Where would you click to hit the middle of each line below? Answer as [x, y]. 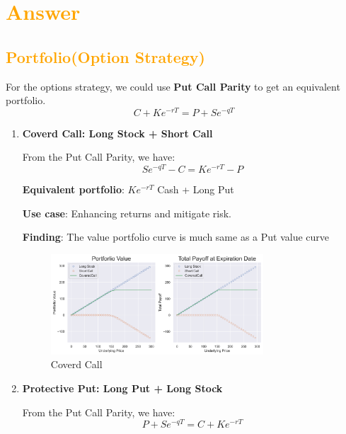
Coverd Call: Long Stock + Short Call [117, 133]
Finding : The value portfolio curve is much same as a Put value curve [176, 237]
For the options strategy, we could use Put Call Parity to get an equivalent [173, 86]
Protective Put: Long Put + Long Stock [122, 388]
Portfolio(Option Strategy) [105, 56]
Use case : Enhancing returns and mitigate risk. [127, 213]
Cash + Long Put [196, 189]
